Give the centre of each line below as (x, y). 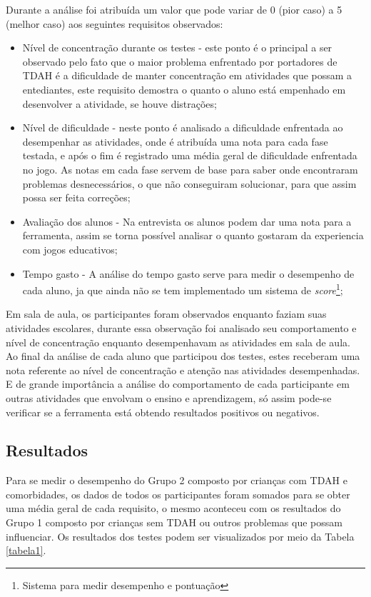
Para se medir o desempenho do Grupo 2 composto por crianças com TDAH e (177, 480)
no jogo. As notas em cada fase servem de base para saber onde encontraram (190, 169)
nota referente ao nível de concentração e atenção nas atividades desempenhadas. (183, 370)
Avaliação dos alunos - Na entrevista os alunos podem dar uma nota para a (187, 221)
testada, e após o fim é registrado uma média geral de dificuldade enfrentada (190, 155)
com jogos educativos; (70, 249)
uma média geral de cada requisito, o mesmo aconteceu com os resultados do (173, 508)
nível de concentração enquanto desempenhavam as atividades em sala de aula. (178, 342)
